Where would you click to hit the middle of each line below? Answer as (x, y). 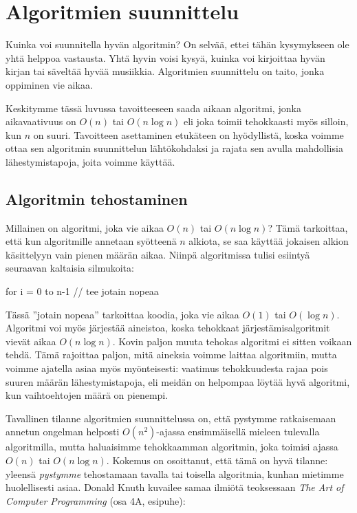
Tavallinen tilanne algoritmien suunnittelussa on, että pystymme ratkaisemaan (171, 418)
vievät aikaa (31, 341)
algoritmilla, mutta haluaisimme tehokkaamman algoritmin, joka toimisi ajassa (172, 447)
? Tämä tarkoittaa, (308, 227)
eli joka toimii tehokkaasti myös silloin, (266, 121)
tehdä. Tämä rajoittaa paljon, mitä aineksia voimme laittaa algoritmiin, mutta (171, 354)
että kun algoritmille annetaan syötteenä (91, 241)
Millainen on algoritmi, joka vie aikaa (85, 227)
